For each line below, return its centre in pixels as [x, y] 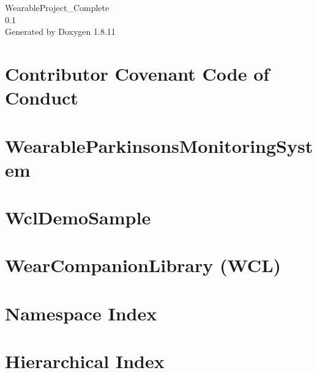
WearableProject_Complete [57, 7]
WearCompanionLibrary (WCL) [143, 265]
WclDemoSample [78, 217]
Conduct [42, 98]
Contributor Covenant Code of [137, 73]
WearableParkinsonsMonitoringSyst [159, 145]
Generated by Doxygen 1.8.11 [60, 31]
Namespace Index [81, 313]
